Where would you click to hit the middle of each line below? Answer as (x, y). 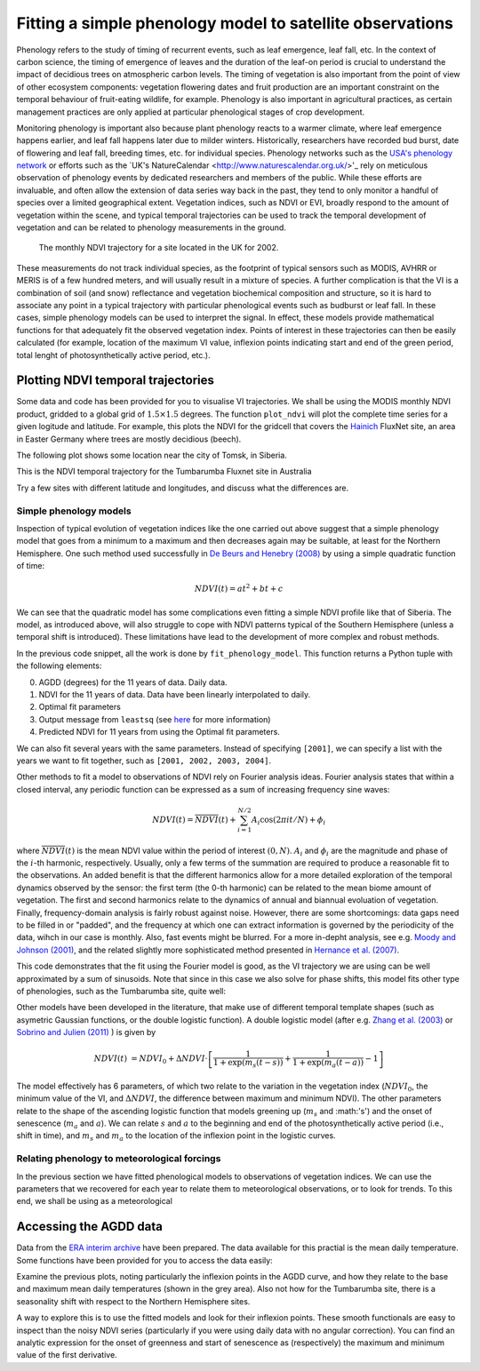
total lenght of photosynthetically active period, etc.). (113, 355)
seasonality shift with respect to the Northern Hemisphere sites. (133, 1301)
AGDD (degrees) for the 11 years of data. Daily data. (133, 682)
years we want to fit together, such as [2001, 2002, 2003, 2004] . (144, 761)
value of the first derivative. (67, 1355)
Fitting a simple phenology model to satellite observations (235, 23)
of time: (30, 566)
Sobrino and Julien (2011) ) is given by (86, 1032)
